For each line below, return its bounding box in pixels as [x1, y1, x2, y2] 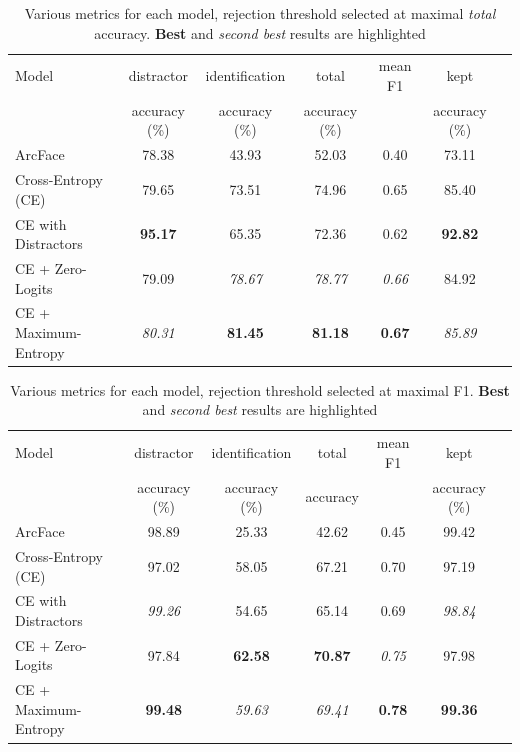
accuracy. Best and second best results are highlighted [94, 22, 426, 43]
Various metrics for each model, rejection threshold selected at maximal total [24, 3, 496, 23]
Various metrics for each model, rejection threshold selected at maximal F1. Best [10, 379, 510, 400]
